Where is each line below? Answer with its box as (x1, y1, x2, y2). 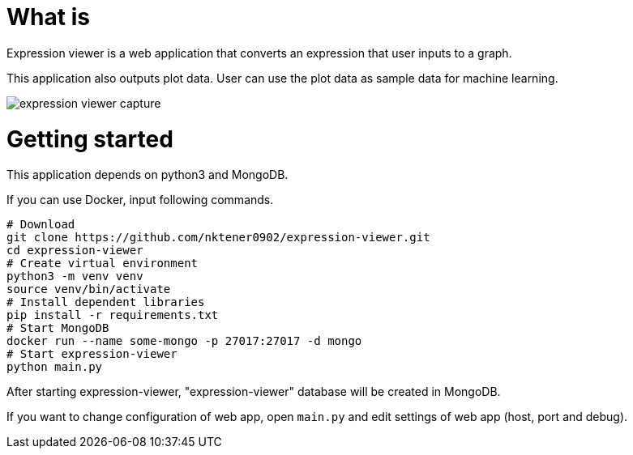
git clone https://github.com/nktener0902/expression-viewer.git (6, 231, 430, 245)
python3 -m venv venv (6, 270, 143, 283)
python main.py (6, 360, 103, 374)
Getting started (6, 125, 173, 153)
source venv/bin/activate (6, 283, 171, 296)
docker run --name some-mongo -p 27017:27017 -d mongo (6, 334, 362, 348)
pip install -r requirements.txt (6, 308, 219, 322)
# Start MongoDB (6, 321, 109, 335)
